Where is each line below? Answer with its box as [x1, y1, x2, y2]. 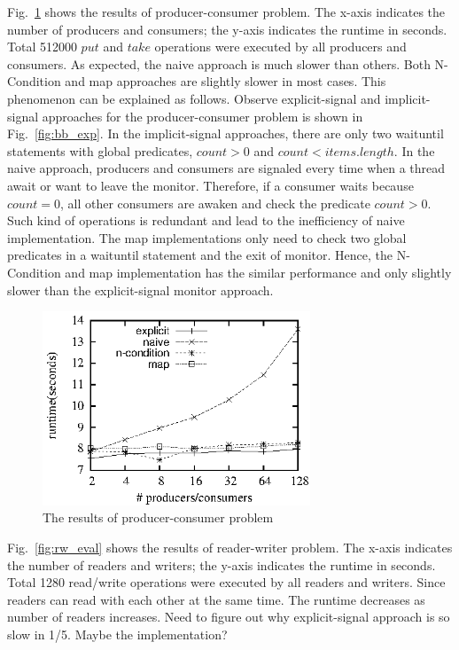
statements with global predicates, [7, 141, 193, 160]
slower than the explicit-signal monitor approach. [7, 280, 274, 299]
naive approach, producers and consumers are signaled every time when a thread [7, 159, 446, 177]
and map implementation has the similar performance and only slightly [65, 262, 452, 281]
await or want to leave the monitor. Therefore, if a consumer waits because [7, 176, 414, 194]
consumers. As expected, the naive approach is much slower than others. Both [7, 54, 431, 73]
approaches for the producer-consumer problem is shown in [42, 106, 363, 125]
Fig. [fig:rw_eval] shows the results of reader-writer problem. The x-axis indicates [7, 538, 453, 557]
